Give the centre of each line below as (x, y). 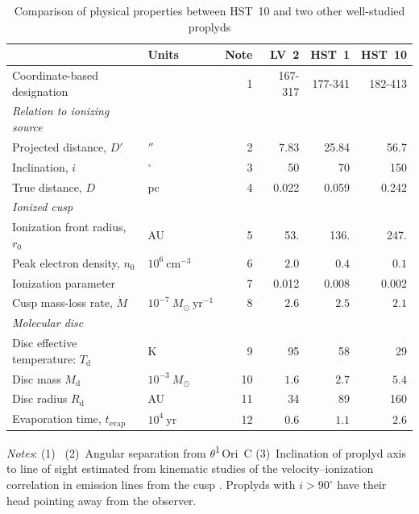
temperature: (44, 358)
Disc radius (40, 398)
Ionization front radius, (69, 227)
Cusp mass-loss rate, (62, 303)
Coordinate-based (56, 75)
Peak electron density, (66, 262)
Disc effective (45, 343)
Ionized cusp (43, 207)
